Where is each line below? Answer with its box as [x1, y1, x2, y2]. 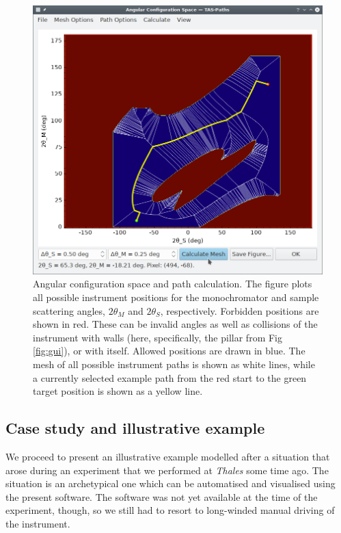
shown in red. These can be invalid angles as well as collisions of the [33, 317, 318, 331]
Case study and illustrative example [5, 417, 265, 439]
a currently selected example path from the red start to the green [33, 370, 307, 385]
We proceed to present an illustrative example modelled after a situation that [5, 449, 330, 463]
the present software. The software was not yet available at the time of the [5, 489, 318, 504]
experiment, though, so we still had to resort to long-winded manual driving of [5, 503, 335, 517]
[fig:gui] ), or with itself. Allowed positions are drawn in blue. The [33, 343, 305, 358]
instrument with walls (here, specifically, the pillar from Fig [33, 330, 282, 344]
